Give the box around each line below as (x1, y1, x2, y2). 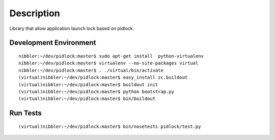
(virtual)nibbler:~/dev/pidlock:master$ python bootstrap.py (18, 89, 174, 94)
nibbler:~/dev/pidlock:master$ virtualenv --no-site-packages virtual (18, 60, 199, 66)
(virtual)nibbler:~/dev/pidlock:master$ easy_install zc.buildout (18, 75, 188, 81)
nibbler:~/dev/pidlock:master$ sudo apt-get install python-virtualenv (18, 53, 204, 59)
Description (9, 8, 61, 19)
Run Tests (9, 109, 42, 118)
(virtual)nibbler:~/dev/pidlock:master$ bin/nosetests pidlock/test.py (18, 123, 201, 129)
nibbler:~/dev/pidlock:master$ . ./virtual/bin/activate (18, 67, 164, 73)
